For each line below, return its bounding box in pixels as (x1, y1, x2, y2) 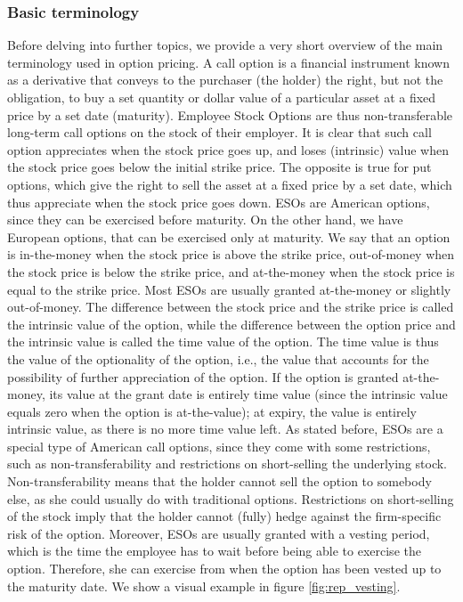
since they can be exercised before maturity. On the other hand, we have (7, 210, 403, 229)
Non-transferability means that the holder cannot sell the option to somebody (7, 472, 432, 491)
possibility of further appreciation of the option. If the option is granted (7, 367, 399, 386)
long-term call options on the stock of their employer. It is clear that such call (7, 123, 432, 142)
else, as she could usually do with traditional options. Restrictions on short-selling (7, 489, 454, 508)
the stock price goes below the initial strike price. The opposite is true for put (7, 158, 432, 176)
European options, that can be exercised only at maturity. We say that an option (7, 227, 451, 246)
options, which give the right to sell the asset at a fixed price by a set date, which (7, 175, 452, 193)
